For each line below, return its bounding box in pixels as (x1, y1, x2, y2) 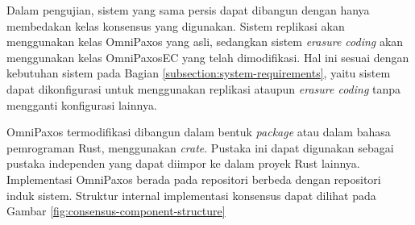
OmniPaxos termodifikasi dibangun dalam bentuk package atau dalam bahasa (6, 123, 391, 140)
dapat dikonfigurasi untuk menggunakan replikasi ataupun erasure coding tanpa (6, 80, 401, 97)
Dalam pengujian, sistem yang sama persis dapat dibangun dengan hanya (6, 2, 370, 18)
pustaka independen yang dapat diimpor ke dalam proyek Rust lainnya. (6, 155, 360, 172)
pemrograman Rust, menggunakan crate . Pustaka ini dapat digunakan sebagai (6, 139, 394, 156)
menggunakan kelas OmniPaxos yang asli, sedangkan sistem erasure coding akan (6, 33, 404, 50)
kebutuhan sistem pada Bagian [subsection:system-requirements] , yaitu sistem (6, 65, 391, 81)
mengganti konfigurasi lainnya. (6, 96, 157, 113)
